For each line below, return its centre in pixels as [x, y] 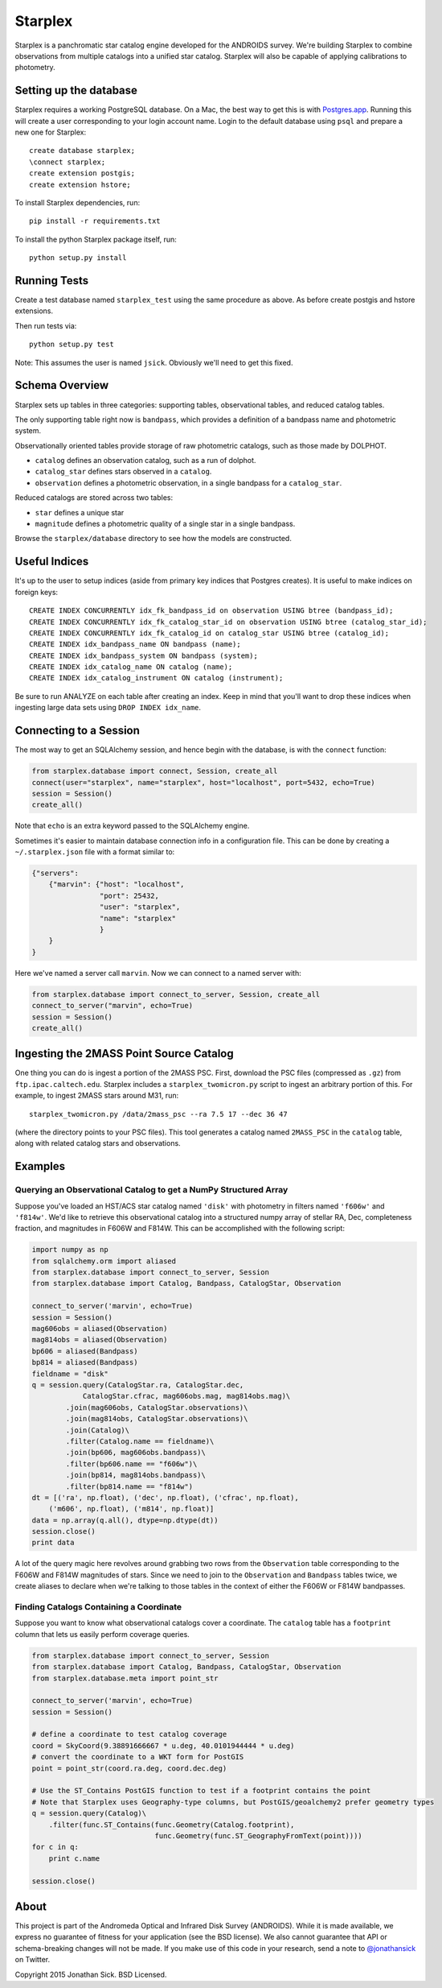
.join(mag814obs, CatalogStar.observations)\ [157, 1419]
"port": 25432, [129, 895]
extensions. [34, 311]
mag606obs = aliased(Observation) [100, 1329]
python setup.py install [78, 258]
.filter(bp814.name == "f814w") [129, 1486]
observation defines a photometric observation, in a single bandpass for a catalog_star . [188, 482]
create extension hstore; [80, 184]
